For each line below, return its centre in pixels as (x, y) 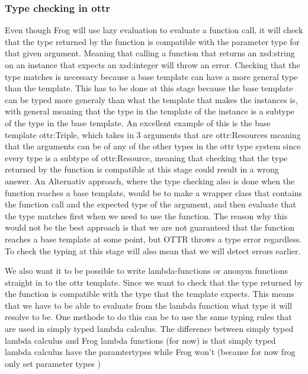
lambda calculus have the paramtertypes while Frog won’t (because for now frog (150, 352)
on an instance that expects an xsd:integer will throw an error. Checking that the (153, 65)
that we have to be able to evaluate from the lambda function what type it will (148, 305)
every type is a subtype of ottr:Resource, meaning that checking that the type (146, 157)
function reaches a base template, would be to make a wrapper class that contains (154, 192)
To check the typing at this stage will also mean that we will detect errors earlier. (153, 250)
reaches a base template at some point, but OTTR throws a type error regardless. (153, 239)
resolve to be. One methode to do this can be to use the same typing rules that (148, 317)
